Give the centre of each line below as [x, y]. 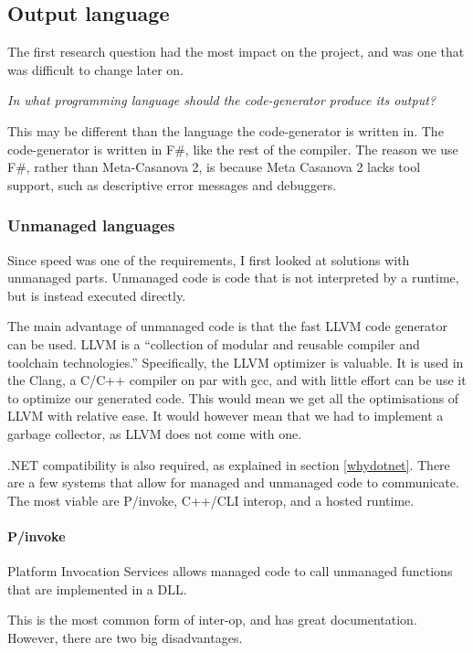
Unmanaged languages [91, 225]
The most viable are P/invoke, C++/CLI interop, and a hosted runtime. [211, 500]
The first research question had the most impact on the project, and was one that [236, 52]
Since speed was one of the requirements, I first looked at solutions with [209, 259]
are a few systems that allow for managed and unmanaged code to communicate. [233, 482]
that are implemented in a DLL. [97, 589]
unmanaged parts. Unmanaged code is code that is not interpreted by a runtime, [233, 278]
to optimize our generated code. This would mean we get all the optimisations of [233, 397]
